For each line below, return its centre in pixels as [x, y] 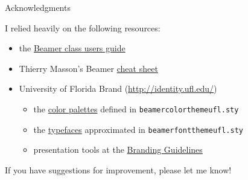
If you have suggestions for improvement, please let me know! [118, 169]
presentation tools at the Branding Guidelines [118, 149]
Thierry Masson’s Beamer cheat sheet [88, 68]
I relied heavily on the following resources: [83, 27]
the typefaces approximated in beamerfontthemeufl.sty [138, 129]
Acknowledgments [38, 7]
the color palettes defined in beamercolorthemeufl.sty [136, 108]
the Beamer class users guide [72, 48]
